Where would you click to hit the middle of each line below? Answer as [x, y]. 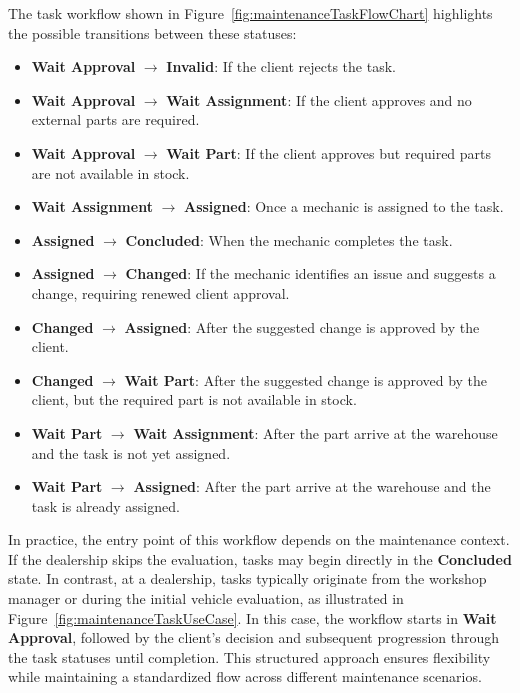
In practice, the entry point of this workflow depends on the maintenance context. [259, 539]
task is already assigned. [105, 505]
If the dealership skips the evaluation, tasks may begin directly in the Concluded [260, 558]
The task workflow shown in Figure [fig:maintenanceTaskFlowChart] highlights [250, 13]
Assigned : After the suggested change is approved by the [302, 326]
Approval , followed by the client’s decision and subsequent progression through [254, 637]
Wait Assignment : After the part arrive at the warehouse [315, 432]
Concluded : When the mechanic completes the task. [289, 239]
